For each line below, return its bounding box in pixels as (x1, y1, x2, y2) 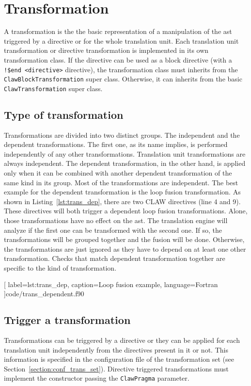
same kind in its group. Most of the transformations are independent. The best (4, 177, 238, 187)
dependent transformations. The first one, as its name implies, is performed (4, 139, 228, 149)
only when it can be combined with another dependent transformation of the (4, 168, 232, 178)
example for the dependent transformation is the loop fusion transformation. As (4, 187, 241, 197)
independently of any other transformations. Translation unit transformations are (4, 148, 246, 159)
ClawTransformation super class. (4, 83, 103, 93)
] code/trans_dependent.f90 (4, 289, 84, 299)
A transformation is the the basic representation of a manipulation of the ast (4, 26, 232, 36)
